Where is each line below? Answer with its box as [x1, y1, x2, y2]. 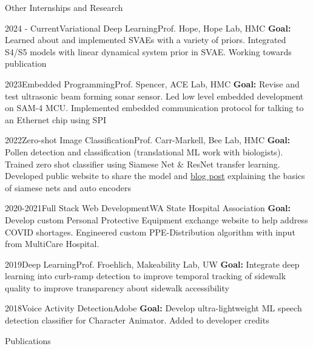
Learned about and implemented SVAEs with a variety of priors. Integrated [5, 33, 286, 46]
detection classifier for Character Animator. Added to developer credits [5, 314, 269, 327]
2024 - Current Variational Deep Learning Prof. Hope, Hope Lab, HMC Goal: [5, 21, 291, 34]
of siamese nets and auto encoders [5, 181, 131, 194]
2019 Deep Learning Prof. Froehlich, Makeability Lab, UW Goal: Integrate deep [5, 257, 300, 270]
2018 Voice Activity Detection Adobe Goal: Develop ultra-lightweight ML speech [5, 302, 302, 314]
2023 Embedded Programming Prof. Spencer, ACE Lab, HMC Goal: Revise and [5, 77, 300, 90]
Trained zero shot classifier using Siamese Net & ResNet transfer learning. [5, 157, 280, 170]
